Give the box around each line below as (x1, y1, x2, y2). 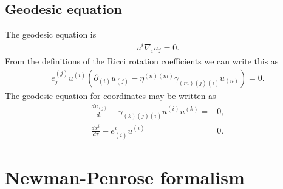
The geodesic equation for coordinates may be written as (5, 89, 216, 101)
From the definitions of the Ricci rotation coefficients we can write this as (5, 55, 279, 67)
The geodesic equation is (5, 28, 97, 41)
